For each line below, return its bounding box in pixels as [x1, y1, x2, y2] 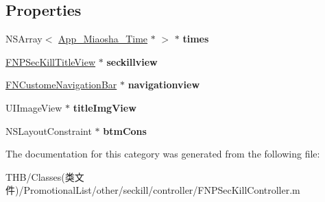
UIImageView [5, 100, 62, 114]
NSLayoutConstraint [5, 123, 92, 138]
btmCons [103, 123, 147, 138]
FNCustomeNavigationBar [5, 77, 117, 92]
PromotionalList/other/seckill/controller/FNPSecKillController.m [23, 183, 300, 197]
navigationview [128, 77, 200, 92]
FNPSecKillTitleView [5, 54, 96, 68]
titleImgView [73, 100, 136, 114]
